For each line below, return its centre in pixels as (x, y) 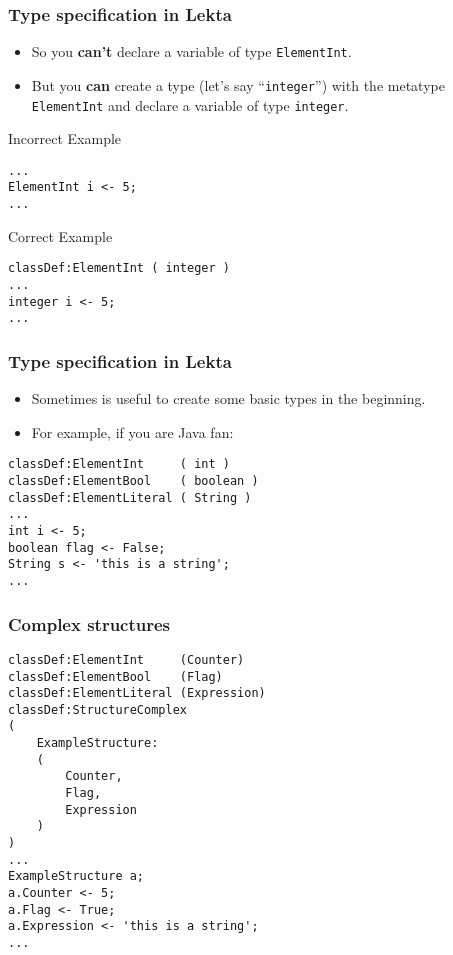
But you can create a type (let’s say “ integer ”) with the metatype (238, 84)
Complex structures (89, 623)
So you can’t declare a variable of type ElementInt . (191, 51)
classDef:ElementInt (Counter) (126, 659)
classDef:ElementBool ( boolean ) (133, 481)
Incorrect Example (65, 138)
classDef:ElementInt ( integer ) (119, 268)
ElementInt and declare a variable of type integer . (190, 104)
